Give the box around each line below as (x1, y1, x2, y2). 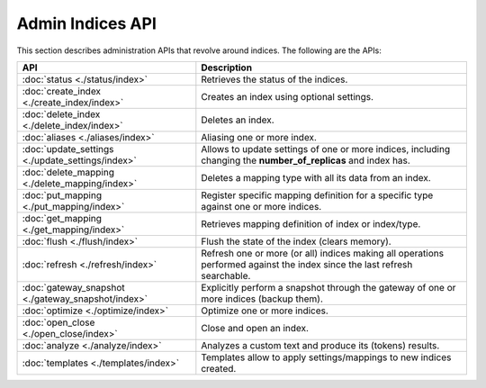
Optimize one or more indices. (201, 304, 328, 317)
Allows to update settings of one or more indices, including (201, 142, 450, 155)
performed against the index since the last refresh (201, 257, 413, 270)
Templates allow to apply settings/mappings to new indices (201, 351, 452, 364)
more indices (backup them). (201, 293, 323, 305)
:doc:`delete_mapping (22, 166, 114, 178)
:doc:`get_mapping (22, 212, 103, 224)
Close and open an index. (201, 321, 310, 334)
